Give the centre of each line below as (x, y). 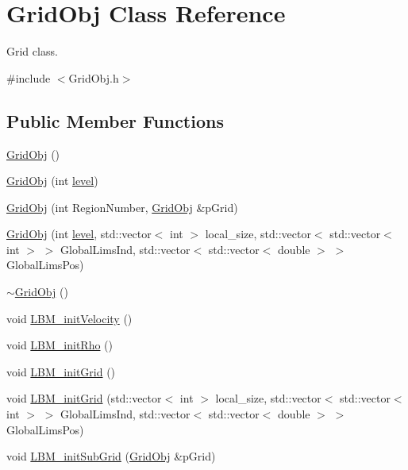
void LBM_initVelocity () (69, 318)
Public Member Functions (115, 120)
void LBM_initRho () (60, 345)
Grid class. (32, 51)
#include (29, 77)
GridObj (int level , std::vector (79, 234)
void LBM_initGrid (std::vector (84, 398)
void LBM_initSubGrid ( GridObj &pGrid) (111, 456)
